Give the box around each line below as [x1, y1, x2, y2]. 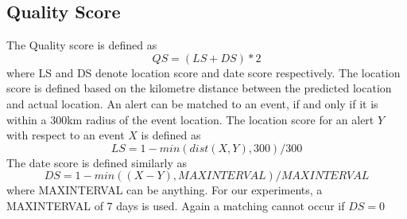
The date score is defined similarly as [6, 154, 188, 170]
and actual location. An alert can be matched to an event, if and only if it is [6, 95, 378, 111]
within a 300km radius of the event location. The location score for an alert [6, 111, 374, 127]
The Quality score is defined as [6, 37, 157, 53]
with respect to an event [6, 127, 125, 143]
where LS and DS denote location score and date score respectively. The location [6, 64, 401, 80]
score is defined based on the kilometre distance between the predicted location [6, 80, 392, 96]
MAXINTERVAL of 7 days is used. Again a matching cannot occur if [6, 197, 345, 213]
